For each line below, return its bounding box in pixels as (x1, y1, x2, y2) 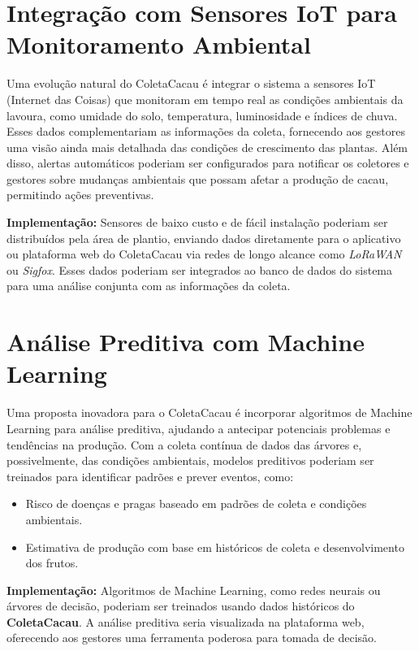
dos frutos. (25, 554, 79, 571)
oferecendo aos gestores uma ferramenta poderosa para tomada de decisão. (6, 629, 377, 646)
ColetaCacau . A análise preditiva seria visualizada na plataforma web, (6, 613, 365, 630)
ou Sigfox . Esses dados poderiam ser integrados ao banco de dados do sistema (6, 261, 393, 278)
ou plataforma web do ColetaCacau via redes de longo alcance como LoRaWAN (6, 245, 402, 263)
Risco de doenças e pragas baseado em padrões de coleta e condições (25, 495, 367, 512)
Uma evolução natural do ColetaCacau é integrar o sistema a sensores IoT (6, 75, 376, 92)
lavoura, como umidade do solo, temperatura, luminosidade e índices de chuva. (6, 106, 398, 124)
